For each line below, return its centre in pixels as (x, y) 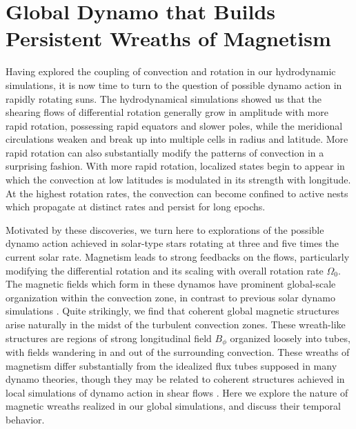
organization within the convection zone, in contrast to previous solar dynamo (170, 297)
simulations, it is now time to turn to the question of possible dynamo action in (174, 84)
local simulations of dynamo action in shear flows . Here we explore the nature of (177, 392)
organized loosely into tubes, (290, 338)
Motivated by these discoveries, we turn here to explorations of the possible (165, 229)
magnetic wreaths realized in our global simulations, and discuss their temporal (173, 406)
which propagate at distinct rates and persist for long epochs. (136, 207)
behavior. (25, 420)
